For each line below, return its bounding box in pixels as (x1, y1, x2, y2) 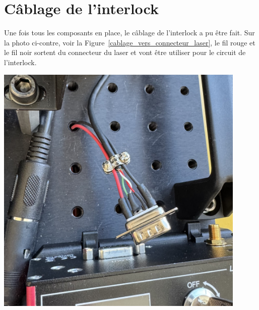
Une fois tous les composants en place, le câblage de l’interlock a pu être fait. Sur (4, 27, 255, 38)
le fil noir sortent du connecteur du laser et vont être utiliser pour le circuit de (4, 47, 246, 58)
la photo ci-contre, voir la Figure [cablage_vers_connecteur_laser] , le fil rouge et (4, 37, 255, 47)
